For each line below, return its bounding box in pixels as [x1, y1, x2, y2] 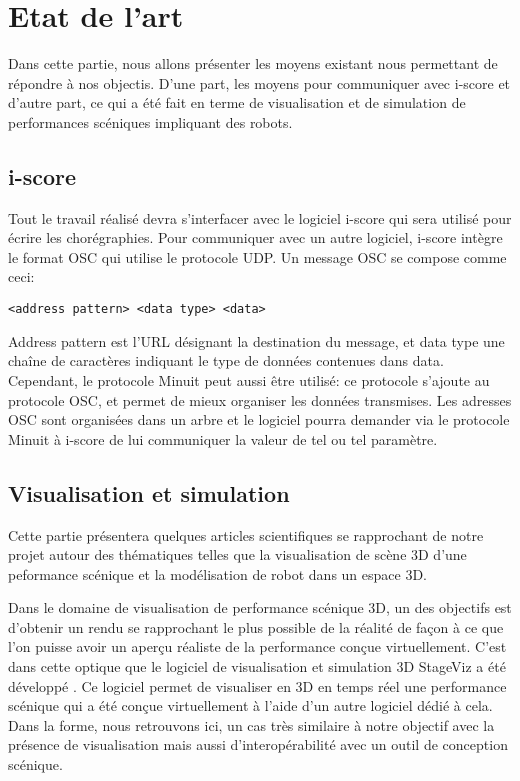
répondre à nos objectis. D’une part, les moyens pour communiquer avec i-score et [8, 72, 511, 93]
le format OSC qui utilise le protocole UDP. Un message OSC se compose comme [8, 246, 507, 267]
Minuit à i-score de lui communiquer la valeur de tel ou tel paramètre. [8, 428, 438, 449]
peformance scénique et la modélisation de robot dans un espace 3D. [8, 563, 428, 584]
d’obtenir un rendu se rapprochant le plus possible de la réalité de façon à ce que [8, 616, 504, 637]
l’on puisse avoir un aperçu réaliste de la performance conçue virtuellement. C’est [8, 636, 507, 657]
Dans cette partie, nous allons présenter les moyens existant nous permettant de [8, 53, 498, 74]
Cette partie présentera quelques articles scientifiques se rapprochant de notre [8, 524, 484, 545]
